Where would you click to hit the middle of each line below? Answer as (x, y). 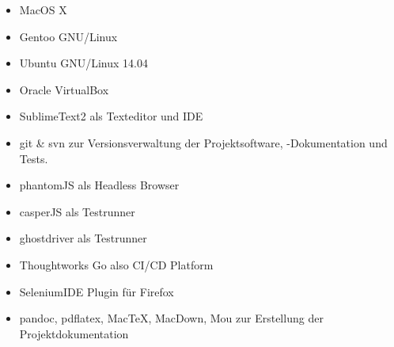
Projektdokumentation (74, 333)
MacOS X (43, 10)
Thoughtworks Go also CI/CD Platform (116, 264)
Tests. (34, 158)
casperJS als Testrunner (77, 211)
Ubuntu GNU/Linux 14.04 (83, 63)
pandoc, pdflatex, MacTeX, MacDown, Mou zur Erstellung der (171, 318)
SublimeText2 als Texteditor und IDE (111, 116)
